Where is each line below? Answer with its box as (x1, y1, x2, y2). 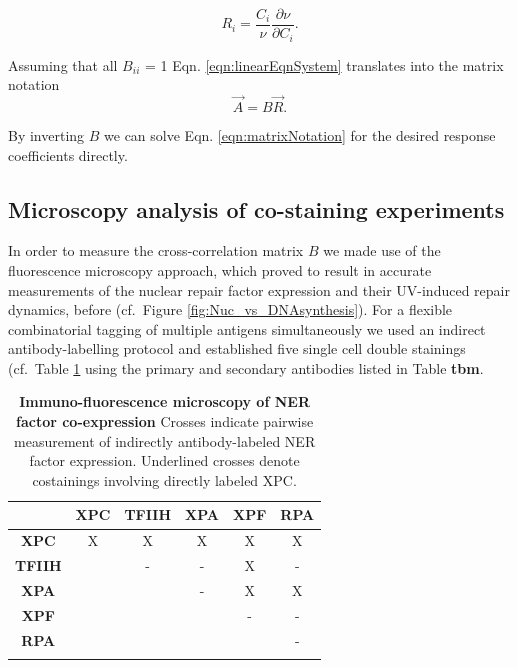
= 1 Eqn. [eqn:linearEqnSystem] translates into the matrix (144, 54, 504, 75)
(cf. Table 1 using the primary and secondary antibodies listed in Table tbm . (8, 357, 484, 378)
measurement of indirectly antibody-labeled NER (14, 430, 316, 451)
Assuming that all (8, 54, 118, 75)
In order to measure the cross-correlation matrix (8, 240, 304, 261)
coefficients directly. (8, 144, 128, 165)
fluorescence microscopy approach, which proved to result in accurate (8, 259, 432, 280)
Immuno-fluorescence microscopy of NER (19, 391, 310, 412)
